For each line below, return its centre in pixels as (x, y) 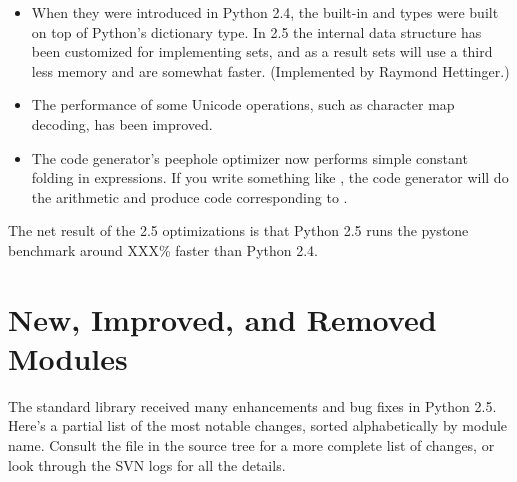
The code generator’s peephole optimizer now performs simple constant (249, 157)
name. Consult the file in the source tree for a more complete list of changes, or (251, 445)
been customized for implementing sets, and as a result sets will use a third (262, 51)
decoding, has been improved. (122, 123)
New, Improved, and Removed (222, 318)
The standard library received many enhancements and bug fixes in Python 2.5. (252, 405)
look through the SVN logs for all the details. (147, 464)
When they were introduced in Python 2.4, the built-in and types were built (265, 12)
